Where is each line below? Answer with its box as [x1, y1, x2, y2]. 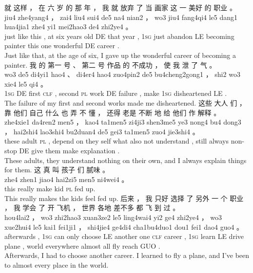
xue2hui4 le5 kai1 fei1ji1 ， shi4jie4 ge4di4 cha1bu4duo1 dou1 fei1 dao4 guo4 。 [4, 221, 244, 232]
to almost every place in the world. [4, 260, 109, 270]
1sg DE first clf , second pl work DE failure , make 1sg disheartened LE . [4, 88, 227, 98]
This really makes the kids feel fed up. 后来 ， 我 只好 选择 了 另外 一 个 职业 [4, 193, 244, 203]
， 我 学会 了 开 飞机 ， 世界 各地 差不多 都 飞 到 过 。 [4, 202, 180, 213]
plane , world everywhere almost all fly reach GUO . [4, 240, 160, 251]
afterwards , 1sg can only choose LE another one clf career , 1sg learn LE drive [4, 231, 244, 241]
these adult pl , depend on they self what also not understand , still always [4, 136, 229, 146]
